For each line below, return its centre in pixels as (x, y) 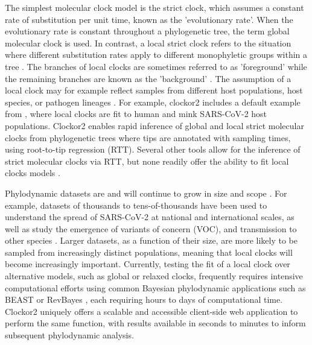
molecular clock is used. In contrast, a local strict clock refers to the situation (148, 43)
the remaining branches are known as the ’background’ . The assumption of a (148, 78)
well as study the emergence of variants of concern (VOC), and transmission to (151, 228)
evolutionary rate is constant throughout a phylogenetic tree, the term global (147, 31)
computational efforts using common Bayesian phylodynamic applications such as (155, 287)
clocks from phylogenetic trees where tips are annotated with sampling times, (148, 137)
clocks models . (33, 173)
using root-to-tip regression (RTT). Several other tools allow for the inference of (153, 149)
